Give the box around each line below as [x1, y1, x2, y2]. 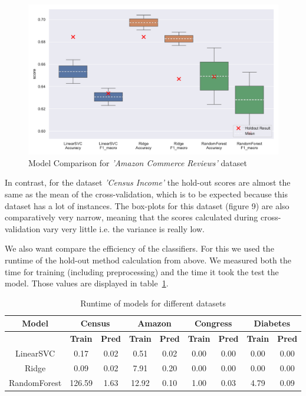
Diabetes [254, 317, 291, 329]
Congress [194, 317, 232, 329]
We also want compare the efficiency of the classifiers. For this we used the [5, 242, 274, 255]
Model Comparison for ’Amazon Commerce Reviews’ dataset [28, 156, 247, 169]
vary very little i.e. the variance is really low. [42, 222, 205, 235]
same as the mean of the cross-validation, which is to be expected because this [5, 188, 288, 200]
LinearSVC [15, 347, 55, 359]
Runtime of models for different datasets [80, 296, 226, 309]
